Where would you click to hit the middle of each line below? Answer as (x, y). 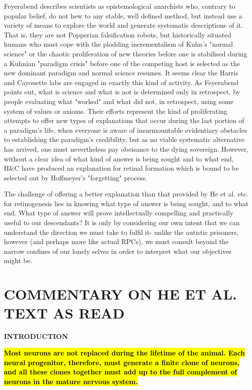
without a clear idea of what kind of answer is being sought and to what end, (119, 158)
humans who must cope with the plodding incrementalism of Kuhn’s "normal (118, 44)
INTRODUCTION (36, 336)
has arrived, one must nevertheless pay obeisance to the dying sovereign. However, (126, 149)
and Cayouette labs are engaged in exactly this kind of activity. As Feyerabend (121, 82)
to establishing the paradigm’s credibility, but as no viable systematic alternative (124, 139)
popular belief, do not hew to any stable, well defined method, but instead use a (123, 15)
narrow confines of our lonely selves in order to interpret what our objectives (118, 251)
